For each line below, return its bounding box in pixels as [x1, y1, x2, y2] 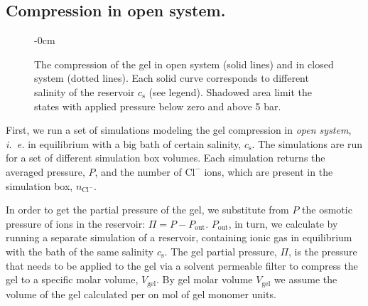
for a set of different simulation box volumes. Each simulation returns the [6, 150, 325, 165]
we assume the [274, 272, 337, 287]
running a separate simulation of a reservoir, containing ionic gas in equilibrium [6, 230, 352, 245]
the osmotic [302, 202, 352, 217]
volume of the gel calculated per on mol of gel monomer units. [6, 286, 276, 301]
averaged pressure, [6, 164, 85, 179]
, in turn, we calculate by [228, 216, 338, 231]
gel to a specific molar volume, [6, 272, 139, 287]
